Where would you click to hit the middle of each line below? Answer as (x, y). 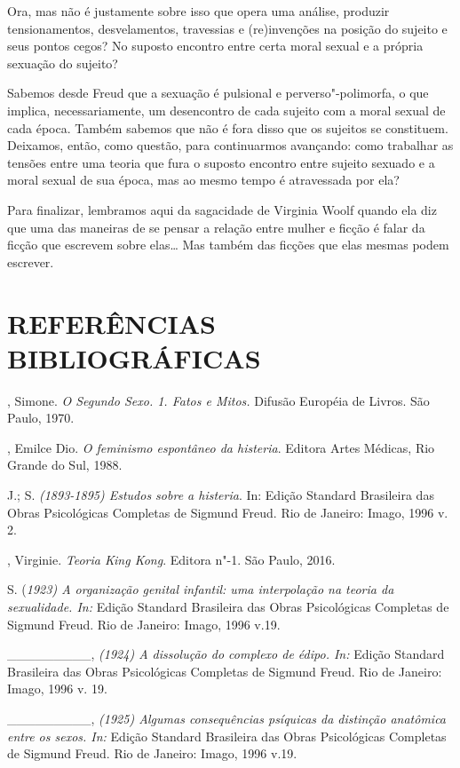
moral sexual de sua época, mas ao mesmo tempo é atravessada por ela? (203, 180)
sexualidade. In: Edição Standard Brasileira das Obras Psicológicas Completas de (228, 606)
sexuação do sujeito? (63, 63)
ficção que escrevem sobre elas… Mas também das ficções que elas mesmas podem (228, 245)
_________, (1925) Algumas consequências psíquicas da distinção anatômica (227, 718)
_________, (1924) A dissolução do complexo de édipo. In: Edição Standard (226, 654)
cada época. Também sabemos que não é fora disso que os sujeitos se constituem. (228, 127)
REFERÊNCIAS (112, 323)
